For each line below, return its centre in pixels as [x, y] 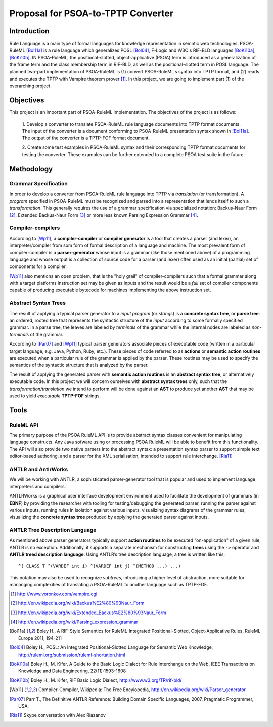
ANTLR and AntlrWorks [39, 469]
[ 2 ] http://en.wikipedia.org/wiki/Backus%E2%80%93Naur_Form [78, 603]
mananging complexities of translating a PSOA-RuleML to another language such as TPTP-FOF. [109, 585]
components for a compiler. [38, 266]
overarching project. [30, 86]
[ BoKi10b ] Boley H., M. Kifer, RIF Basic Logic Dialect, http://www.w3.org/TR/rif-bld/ [96, 680]
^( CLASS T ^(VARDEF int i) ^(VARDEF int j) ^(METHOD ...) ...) [100, 566]
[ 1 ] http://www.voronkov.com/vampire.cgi [54, 594]
